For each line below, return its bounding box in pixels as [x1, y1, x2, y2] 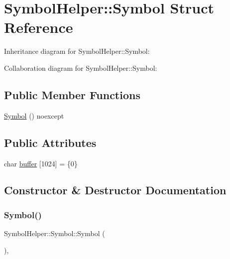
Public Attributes [4, 134, 97, 150]
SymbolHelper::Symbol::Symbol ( [4, 228, 105, 239]
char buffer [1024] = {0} [4, 158, 78, 168]
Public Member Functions [4, 87, 140, 102]
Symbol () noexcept [4, 110, 64, 121]
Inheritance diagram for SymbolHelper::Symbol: [4, 46, 150, 56]
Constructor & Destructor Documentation [4, 182, 227, 198]
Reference [4, 17, 73, 37]
